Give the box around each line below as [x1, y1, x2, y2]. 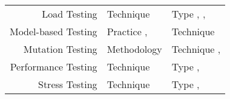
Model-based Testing [10, 24, 97, 38]
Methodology [107, 42, 162, 56]
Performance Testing [10, 60, 97, 73]
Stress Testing [38, 77, 97, 91]
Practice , [107, 24, 148, 38]
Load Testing [42, 7, 97, 21]
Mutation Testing [23, 42, 97, 56]
